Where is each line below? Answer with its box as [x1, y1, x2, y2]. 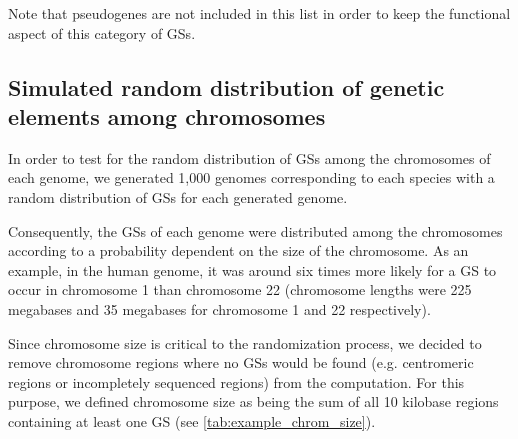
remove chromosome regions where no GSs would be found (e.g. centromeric [8, 352, 474, 373]
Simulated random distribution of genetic [8, 71, 445, 102]
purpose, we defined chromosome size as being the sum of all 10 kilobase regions [8, 391, 499, 412]
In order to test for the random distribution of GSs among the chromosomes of [8, 147, 491, 168]
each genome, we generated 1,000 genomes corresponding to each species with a [8, 167, 495, 188]
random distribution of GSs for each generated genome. [8, 186, 348, 207]
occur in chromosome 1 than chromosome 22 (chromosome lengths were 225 [8, 279, 472, 300]
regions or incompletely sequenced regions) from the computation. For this [8, 371, 465, 392]
